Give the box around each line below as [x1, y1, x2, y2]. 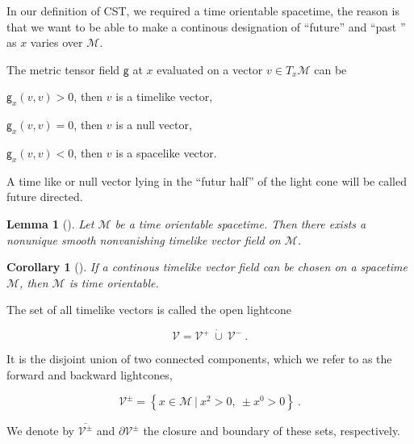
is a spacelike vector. [115, 144, 217, 161]
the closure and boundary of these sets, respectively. [143, 422, 401, 439]
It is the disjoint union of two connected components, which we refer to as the [6, 350, 392, 367]
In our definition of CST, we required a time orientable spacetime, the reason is [6, 2, 399, 19]
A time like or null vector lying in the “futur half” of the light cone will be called [6, 172, 407, 189]
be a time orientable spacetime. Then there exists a [115, 215, 366, 232]
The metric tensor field [6, 61, 120, 77]
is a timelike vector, [115, 88, 213, 105]
